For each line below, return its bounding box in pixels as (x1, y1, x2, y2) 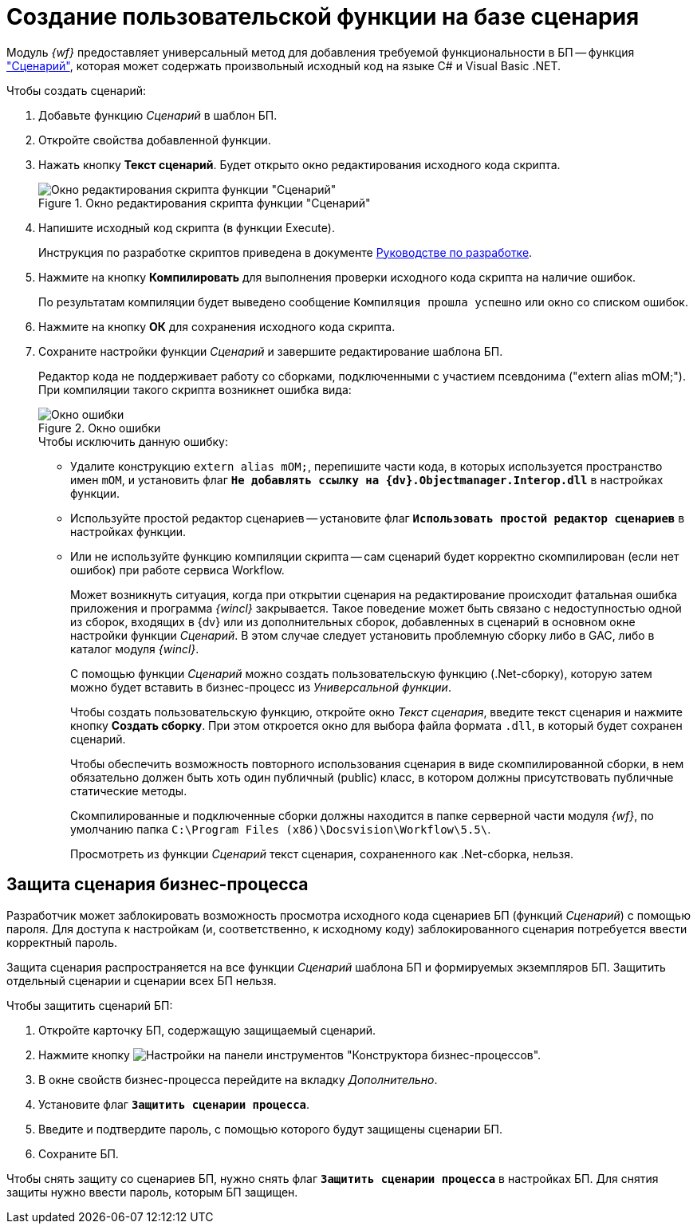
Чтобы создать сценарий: (6, 83, 147, 97)
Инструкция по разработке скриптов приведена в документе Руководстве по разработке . (38, 245, 533, 259)
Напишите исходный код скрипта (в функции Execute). (38, 220, 335, 235)
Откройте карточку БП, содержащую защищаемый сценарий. (38, 1023, 376, 1037)
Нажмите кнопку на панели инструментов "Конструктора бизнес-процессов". (38, 1047, 541, 1062)
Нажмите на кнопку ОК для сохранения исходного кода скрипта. (38, 319, 396, 333)
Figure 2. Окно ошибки (38, 420, 161, 435)
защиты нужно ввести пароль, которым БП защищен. (6, 1185, 298, 1199)
